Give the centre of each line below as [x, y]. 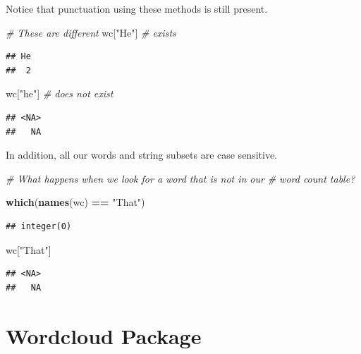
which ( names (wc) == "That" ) [75, 202]
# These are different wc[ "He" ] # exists [91, 32]
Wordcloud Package [104, 335]
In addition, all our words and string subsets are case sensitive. [141, 155]
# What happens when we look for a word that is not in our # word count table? [180, 178]
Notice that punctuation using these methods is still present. [137, 8]
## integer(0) [39, 226]
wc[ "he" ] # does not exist [60, 93]
